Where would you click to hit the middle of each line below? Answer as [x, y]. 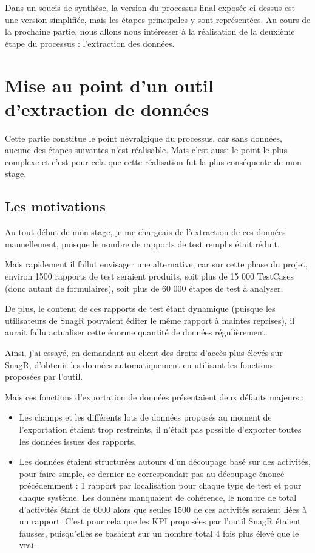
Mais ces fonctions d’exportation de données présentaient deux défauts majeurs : [154, 397]
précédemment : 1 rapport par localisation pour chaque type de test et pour [160, 485]
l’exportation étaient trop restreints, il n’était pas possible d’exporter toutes [160, 429]
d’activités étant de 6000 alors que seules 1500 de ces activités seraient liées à [163, 509]
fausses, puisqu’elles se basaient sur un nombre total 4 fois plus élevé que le [159, 533]
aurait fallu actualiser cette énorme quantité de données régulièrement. [136, 332]
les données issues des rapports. [78, 441]
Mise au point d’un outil [109, 85]
